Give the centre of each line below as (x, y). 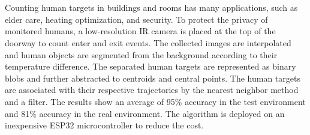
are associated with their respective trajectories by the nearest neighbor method (152, 90)
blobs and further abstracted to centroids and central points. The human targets (153, 78)
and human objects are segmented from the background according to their (141, 54)
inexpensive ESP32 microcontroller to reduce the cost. (104, 125)
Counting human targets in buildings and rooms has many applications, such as (151, 7)
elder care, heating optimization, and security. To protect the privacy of (136, 19)
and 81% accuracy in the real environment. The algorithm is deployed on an (145, 113)
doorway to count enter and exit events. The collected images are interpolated (148, 42)
